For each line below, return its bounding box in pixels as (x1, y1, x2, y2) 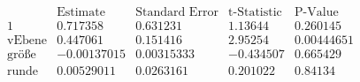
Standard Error (135, 6, 218, 19)
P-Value (295, 6, 339, 19)
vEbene (7, 34, 47, 48)
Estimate (57, 6, 105, 19)
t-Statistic (228, 6, 282, 19)
